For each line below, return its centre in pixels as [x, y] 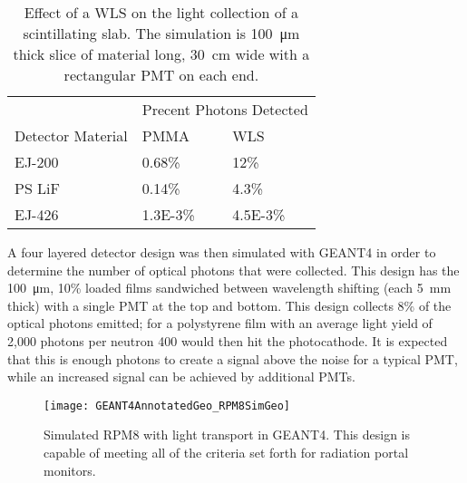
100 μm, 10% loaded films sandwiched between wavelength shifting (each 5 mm [229, 288]
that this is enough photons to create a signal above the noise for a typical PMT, [233, 358]
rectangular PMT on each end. [161, 75]
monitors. [70, 470]
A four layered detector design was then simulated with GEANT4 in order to [222, 252]
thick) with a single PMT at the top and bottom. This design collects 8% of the [229, 305]
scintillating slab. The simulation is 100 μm [161, 33]
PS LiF [38, 188]
